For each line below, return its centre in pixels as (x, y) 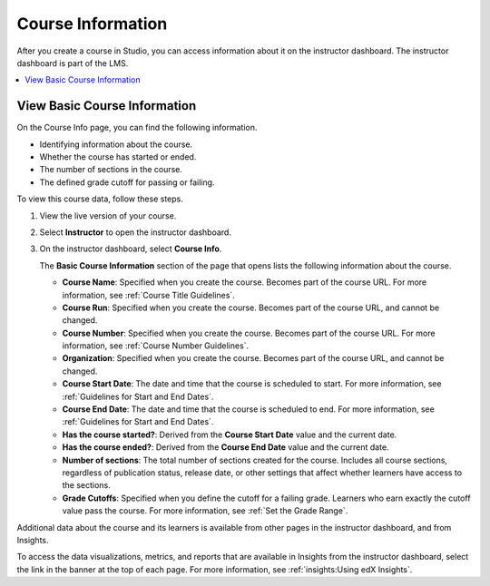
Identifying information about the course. (116, 144)
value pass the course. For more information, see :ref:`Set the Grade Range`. (205, 511)
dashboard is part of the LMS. (73, 63)
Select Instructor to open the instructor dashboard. (135, 232)
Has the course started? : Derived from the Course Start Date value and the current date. (230, 435)
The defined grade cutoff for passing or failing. (127, 182)
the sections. (86, 485)
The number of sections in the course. (111, 170)
